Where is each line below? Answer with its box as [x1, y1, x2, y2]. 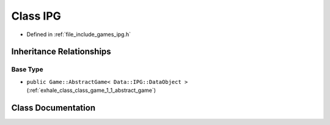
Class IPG [11, 9, 61, 23]
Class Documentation [11, 102, 96, 113]
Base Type [11, 65, 43, 74]
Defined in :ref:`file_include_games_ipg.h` [26, 31, 131, 38]
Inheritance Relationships [11, 47, 111, 57]
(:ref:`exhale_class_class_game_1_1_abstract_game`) [26, 86, 156, 94]
